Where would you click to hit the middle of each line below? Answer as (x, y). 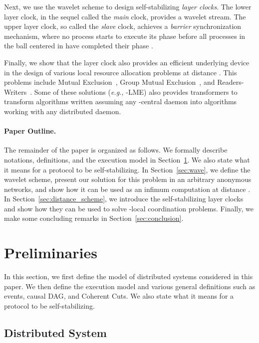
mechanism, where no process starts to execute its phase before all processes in (125, 36)
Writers (15, 91)
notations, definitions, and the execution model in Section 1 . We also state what (127, 159)
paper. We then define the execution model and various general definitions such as (130, 286)
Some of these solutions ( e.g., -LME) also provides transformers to (136, 91)
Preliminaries (51, 253)
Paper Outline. (30, 131)
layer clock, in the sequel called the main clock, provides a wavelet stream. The (125, 16)
